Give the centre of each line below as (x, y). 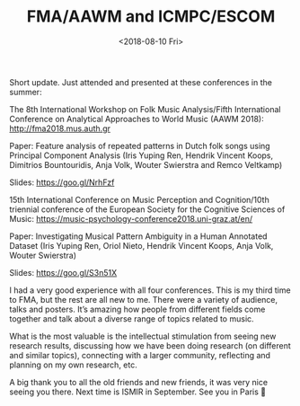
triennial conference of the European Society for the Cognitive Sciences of (147, 209)
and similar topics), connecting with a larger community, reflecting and (140, 355)
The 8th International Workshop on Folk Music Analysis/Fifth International (145, 109)
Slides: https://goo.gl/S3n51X (63, 272)
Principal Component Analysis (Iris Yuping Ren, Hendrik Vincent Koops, (141, 155)
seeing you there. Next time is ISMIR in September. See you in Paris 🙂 (138, 392)
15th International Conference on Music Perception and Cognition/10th (139, 199)
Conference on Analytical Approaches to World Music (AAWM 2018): (137, 119)
